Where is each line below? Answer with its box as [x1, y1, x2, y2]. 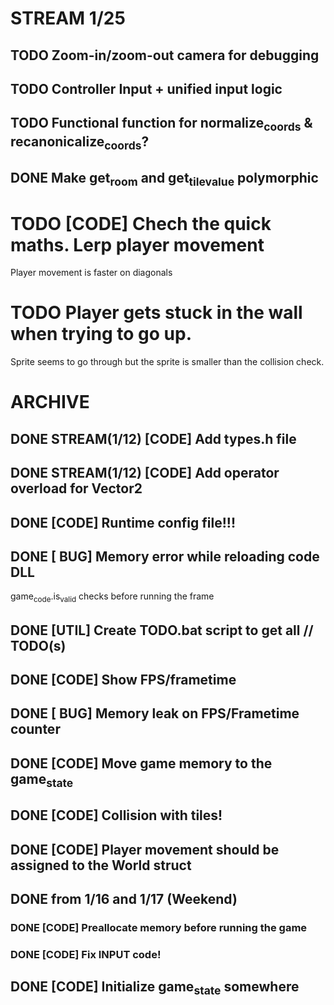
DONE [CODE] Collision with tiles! [10, 807, 223, 824]
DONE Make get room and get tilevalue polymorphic [10, 170, 319, 189]
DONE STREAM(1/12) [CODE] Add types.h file [10, 430, 297, 447]
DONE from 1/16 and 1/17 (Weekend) [10, 891, 238, 908]
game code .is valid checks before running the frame [10, 590, 215, 605]
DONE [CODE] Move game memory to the [10, 755, 273, 772]
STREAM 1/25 [10, 7, 126, 30]
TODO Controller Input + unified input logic [10, 80, 283, 97]
